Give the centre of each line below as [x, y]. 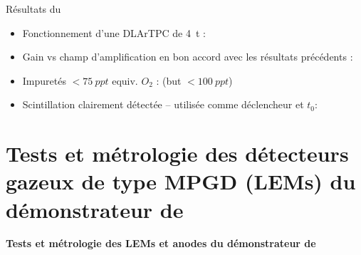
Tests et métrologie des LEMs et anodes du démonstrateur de [161, 243]
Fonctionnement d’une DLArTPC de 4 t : [114, 32]
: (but [169, 80]
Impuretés [44, 80]
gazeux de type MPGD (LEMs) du [181, 181]
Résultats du [33, 9]
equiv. [125, 80]
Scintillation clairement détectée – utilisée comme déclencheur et [163, 104]
